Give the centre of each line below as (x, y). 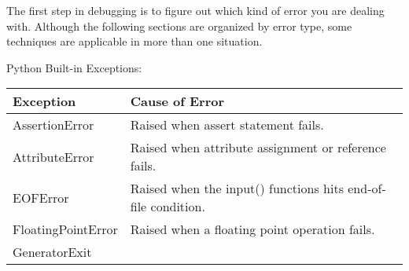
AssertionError (53, 125)
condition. (178, 207)
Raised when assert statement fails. (227, 125)
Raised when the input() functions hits (237, 189)
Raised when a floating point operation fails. (252, 229)
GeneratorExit (52, 252)
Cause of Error (177, 101)
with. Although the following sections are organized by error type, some (179, 26)
